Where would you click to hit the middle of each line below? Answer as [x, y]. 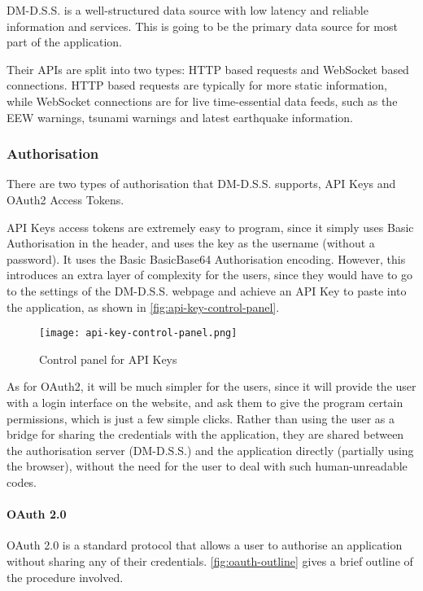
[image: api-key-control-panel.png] [138, 333]
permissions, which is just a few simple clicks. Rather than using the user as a [201, 418]
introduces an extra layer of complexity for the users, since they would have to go [210, 275]
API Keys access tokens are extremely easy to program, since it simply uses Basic [210, 227]
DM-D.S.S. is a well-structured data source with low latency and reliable [188, 10]
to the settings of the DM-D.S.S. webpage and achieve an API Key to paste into [207, 290]
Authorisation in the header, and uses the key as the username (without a [191, 243]
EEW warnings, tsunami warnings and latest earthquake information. [180, 117]
